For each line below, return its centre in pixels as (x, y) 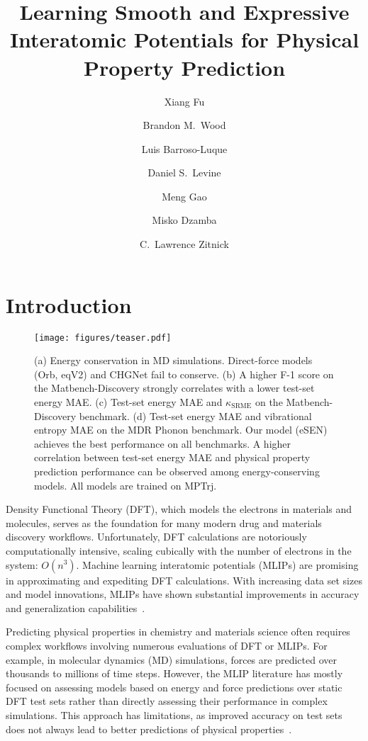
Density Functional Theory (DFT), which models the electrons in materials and (179, 509)
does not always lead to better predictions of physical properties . (149, 729)
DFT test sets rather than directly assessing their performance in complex (167, 701)
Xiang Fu (184, 101)
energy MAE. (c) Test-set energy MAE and (128, 402)
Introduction (69, 304)
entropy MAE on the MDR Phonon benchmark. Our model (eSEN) (181, 430)
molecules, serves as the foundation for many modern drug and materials (164, 522)
